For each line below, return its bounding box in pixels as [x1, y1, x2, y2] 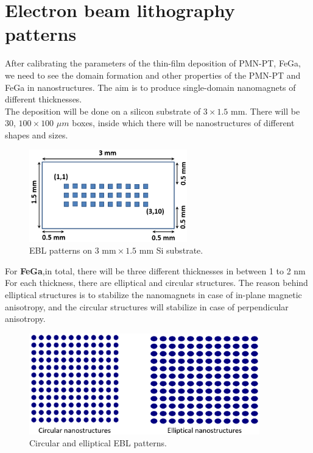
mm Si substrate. [139, 244, 203, 257]
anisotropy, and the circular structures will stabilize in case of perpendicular [5, 300, 289, 313]
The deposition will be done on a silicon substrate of [5, 104, 201, 117]
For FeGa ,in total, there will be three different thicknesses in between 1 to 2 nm [5, 264, 306, 277]
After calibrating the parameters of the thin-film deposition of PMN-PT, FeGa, [5, 57, 301, 70]
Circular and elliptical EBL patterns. [29, 437, 167, 449]
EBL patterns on [29, 244, 92, 257]
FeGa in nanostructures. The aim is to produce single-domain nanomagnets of [5, 80, 296, 93]
